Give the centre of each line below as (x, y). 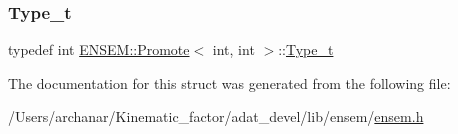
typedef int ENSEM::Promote (99, 49)
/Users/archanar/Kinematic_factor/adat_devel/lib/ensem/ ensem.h (216, 116)
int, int (233, 49)
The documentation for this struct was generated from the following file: (229, 82)
